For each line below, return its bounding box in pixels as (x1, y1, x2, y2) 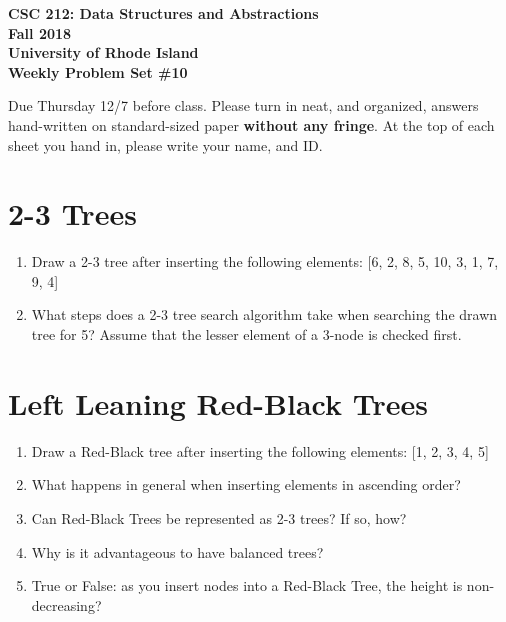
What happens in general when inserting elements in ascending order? (31, 474, 461, 495)
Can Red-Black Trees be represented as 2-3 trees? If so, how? (31, 507, 407, 528)
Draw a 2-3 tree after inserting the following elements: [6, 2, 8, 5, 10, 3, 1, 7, (31, 251, 499, 272)
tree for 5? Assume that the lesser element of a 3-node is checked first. (31, 324, 462, 345)
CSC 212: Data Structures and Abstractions (8, 3, 319, 23)
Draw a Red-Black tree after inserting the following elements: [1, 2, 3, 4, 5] (31, 440, 489, 461)
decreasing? (31, 594, 102, 615)
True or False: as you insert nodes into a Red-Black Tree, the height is (31, 575, 463, 596)
